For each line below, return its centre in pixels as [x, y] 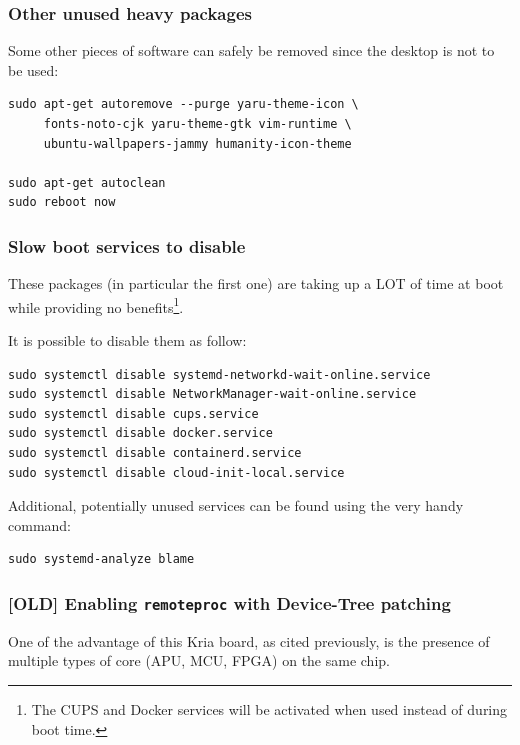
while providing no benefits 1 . [96, 305]
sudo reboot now [62, 202]
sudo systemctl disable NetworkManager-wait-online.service [212, 394]
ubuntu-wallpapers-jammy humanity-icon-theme [197, 143]
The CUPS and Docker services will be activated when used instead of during [269, 708]
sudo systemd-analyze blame [101, 559]
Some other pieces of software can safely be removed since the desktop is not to [251, 50]
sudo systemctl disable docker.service [140, 433]
